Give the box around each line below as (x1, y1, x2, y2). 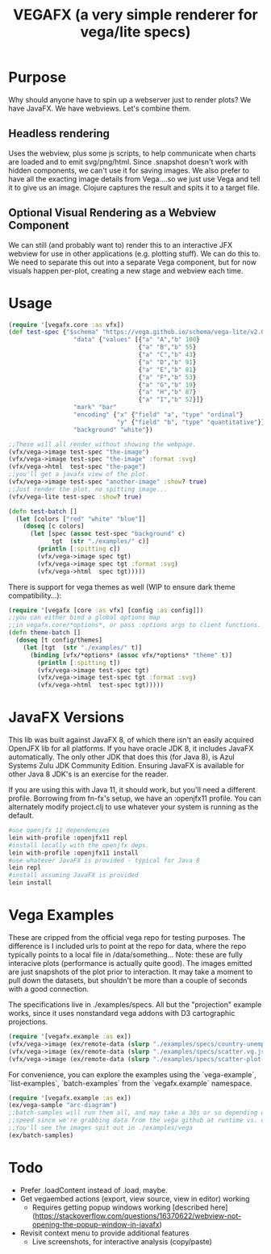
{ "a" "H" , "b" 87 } (138, 388, 197, 396)
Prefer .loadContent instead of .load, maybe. (19, 1185, 168, 1195)
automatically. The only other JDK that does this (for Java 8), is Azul (8, 752, 236, 762)
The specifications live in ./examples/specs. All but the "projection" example (8, 1000, 262, 1009)
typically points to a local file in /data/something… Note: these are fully (8, 950, 244, 959)
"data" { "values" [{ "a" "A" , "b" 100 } (73, 336, 200, 344)
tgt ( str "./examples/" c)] (51, 537, 150, 545)
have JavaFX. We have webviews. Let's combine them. (8, 103, 191, 113)
